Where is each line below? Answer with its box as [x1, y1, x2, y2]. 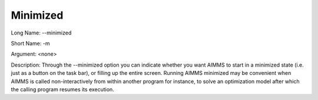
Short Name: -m [11, 40, 50, 47]
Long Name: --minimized [11, 29, 72, 36]
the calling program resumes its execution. [11, 85, 114, 93]
